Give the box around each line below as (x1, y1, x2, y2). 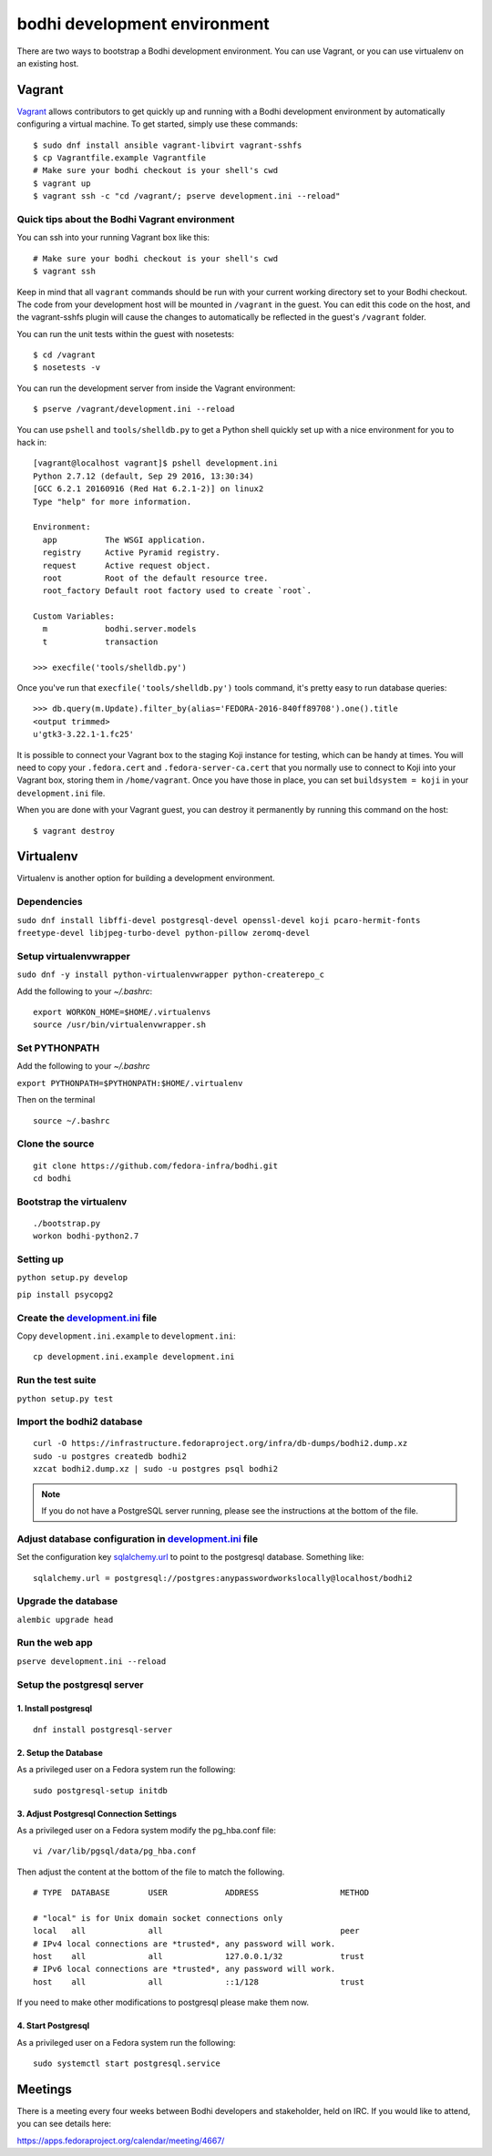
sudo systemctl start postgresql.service (33, 2058, 220, 2069)
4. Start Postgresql (16, 2020, 90, 2031)
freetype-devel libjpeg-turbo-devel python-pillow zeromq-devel (16, 928, 311, 938)
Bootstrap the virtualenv (16, 1195, 128, 1207)
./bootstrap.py (33, 1217, 101, 1228)
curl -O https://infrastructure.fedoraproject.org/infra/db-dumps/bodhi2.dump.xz (33, 1438, 408, 1449)
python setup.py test (16, 1393, 114, 1403)
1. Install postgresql (16, 1703, 93, 1714)
